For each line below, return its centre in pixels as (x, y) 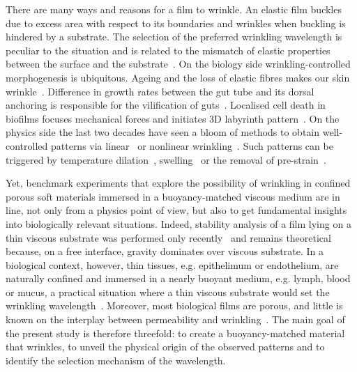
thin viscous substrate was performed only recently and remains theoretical (168, 237)
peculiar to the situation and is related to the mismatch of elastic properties (168, 50)
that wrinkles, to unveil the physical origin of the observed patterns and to (165, 347)
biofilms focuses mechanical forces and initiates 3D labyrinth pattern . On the (173, 118)
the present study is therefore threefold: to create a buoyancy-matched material (175, 333)
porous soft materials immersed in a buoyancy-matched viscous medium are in (173, 196)
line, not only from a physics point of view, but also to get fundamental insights (176, 210)
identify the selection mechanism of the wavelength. (116, 360)
